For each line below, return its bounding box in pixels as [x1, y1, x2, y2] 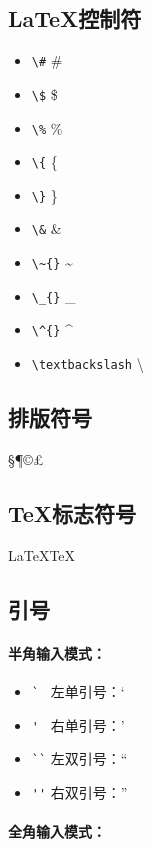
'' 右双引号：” [31, 781, 128, 802]
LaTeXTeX [8, 544, 76, 565]
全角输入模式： [8, 821, 106, 842]
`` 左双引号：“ [31, 748, 128, 769]
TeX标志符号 [8, 497, 137, 528]
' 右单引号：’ [31, 714, 125, 735]
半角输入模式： [8, 642, 106, 663]
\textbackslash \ [31, 353, 144, 374]
